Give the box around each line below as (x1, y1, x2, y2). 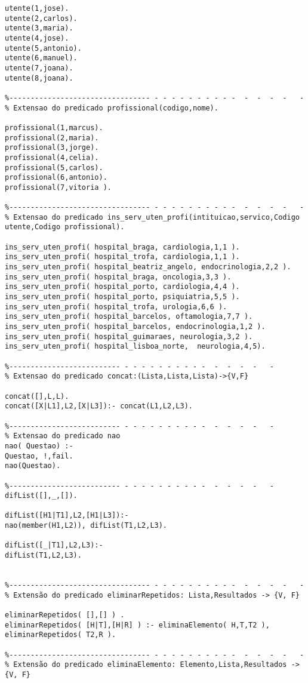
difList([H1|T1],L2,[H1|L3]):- (5, 511, 129, 520)
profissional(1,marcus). (5, 123, 103, 132)
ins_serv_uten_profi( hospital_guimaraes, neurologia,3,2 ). (5, 332, 253, 341)
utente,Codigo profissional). (5, 223, 125, 232)
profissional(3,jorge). (5, 143, 99, 152)
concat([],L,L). (5, 392, 69, 401)
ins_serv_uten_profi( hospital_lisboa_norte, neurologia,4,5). (5, 342, 266, 351)
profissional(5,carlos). (5, 163, 103, 172)
